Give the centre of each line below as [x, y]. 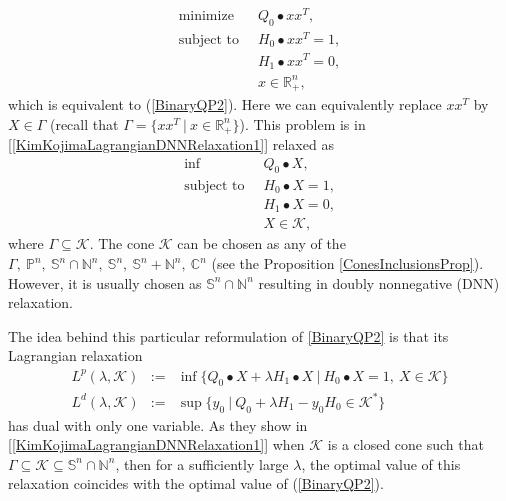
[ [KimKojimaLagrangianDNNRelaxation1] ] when [156, 444]
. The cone [122, 243]
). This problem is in [302, 123]
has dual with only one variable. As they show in [158, 424]
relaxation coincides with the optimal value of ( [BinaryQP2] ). [196, 483]
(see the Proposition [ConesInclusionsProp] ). [347, 263]
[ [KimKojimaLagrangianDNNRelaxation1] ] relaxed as [171, 144]
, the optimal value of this [381, 463]
